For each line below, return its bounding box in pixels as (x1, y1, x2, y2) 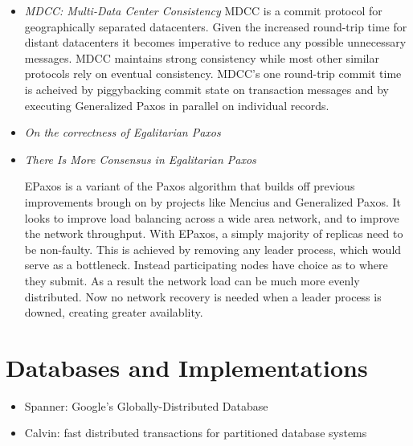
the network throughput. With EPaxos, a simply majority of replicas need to (24, 225, 403, 242)
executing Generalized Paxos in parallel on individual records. (24, 96, 329, 113)
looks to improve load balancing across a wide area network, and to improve (24, 209, 399, 226)
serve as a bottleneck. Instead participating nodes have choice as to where (24, 256, 388, 273)
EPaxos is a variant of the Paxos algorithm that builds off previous (24, 178, 355, 194)
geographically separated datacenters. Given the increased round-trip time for (24, 18, 407, 35)
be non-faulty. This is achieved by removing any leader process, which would (24, 240, 402, 257)
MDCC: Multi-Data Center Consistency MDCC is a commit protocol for (24, 2, 382, 18)
